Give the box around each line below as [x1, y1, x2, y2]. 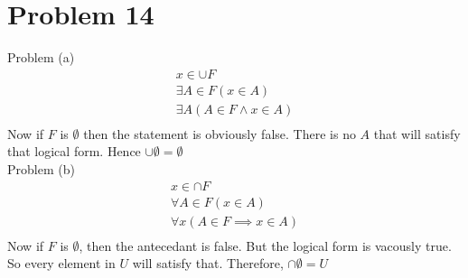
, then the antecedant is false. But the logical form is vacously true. [79, 236, 452, 255]
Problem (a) [7, 48, 75, 67]
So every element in [7, 254, 116, 273]
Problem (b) [7, 160, 75, 179]
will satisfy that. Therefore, [132, 254, 284, 273]
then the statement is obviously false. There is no [83, 124, 356, 143]
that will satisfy [373, 124, 461, 143]
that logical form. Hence [7, 142, 141, 161]
